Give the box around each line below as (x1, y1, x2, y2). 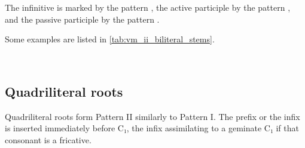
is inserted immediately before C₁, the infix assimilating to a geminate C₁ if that (5, 122, 299, 134)
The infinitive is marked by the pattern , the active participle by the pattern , (5, 1, 291, 13)
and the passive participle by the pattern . (5, 13, 160, 25)
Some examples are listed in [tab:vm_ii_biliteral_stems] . (5, 33, 215, 45)
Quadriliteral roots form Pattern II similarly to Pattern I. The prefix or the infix (5, 110, 300, 122)
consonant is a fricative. (5, 133, 91, 146)
